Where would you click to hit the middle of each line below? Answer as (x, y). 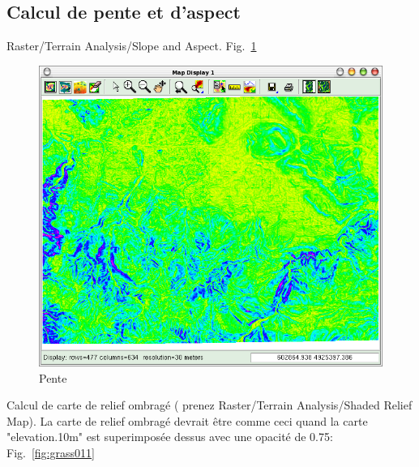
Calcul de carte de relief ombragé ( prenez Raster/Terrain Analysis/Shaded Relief (209, 405)
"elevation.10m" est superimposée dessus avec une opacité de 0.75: (170, 437)
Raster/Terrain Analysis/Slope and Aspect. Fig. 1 (132, 46)
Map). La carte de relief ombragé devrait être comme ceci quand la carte (187, 420)
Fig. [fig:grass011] (51, 453)
